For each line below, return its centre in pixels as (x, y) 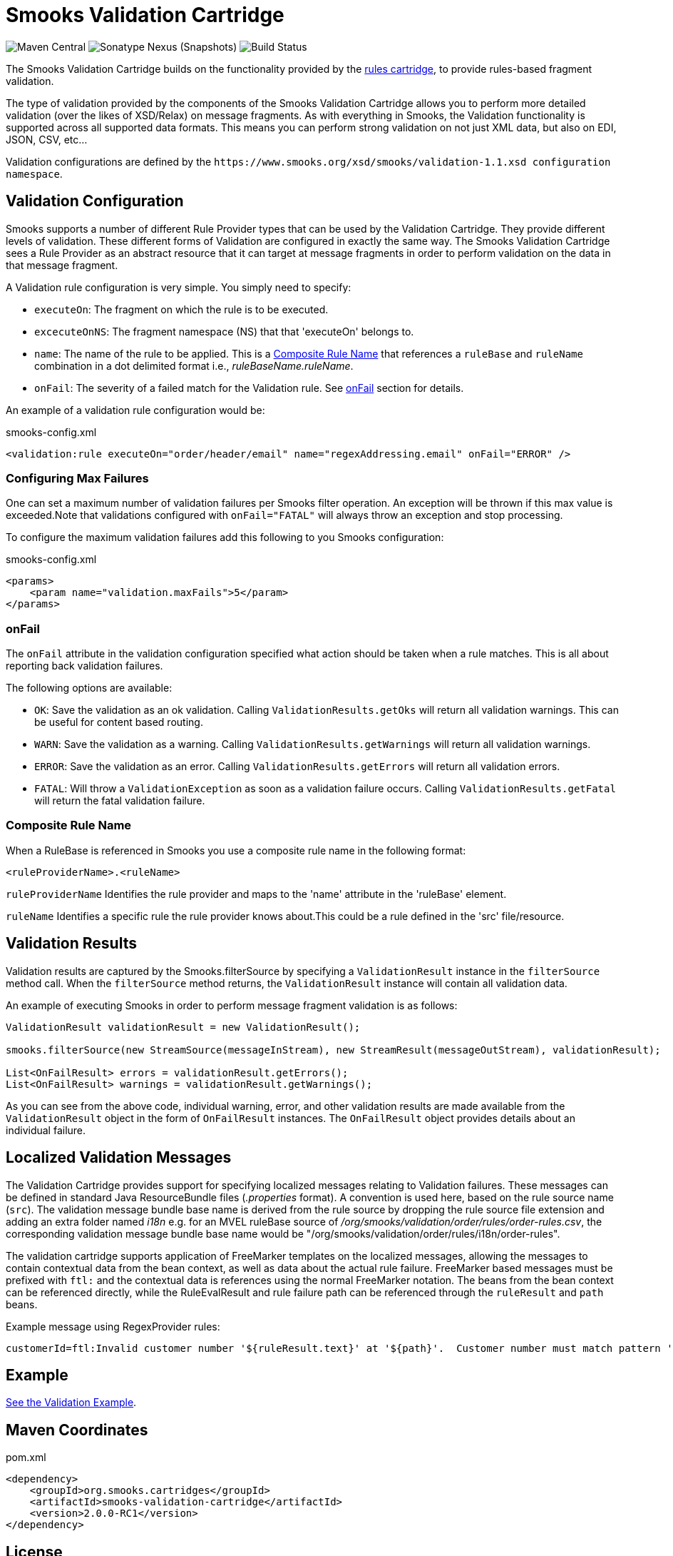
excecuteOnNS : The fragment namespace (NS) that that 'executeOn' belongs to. (224, 331)
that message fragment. (62, 265)
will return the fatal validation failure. (120, 801)
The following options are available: (89, 688)
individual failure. (46, 1130)
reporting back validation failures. (84, 666)
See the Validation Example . (71, 1403)
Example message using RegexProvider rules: (113, 1326)
